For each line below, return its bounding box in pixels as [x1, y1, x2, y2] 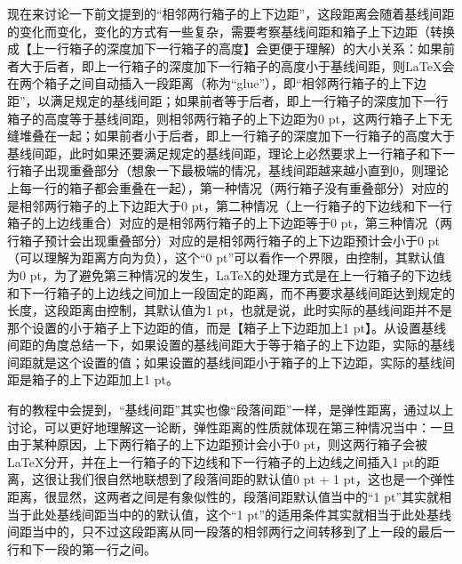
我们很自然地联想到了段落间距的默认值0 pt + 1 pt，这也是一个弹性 [68, 470, 455, 488]
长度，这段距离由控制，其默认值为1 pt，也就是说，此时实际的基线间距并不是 [7, 301, 452, 319]
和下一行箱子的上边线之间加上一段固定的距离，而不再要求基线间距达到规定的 [7, 283, 455, 302]
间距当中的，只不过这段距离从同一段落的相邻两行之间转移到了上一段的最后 [7, 522, 442, 541]
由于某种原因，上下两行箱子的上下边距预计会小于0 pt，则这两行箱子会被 [7, 435, 427, 454]
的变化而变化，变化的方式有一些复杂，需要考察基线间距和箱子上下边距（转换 [7, 21, 455, 40]
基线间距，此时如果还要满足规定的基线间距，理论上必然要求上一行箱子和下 [7, 143, 442, 162]
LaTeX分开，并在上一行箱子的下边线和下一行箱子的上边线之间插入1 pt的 [7, 452, 427, 471]
